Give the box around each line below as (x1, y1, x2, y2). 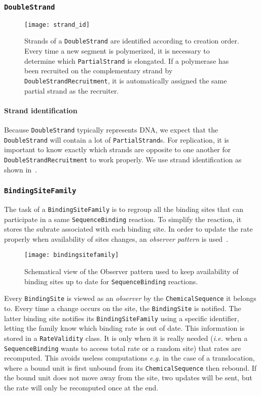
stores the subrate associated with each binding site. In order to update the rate (4, 224, 253, 234)
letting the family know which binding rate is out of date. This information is (4, 323, 245, 333)
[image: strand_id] (24, 21, 90, 28)
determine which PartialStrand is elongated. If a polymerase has (24, 55, 229, 66)
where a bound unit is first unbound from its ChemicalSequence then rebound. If (4, 362, 257, 373)
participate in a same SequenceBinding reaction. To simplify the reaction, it (4, 213, 242, 224)
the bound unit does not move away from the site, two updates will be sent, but (4, 372, 252, 383)
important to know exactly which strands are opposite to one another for (4, 144, 231, 155)
